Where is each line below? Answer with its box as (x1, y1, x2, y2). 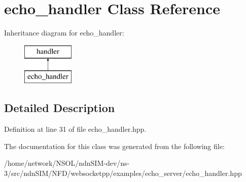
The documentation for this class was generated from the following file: (4, 140, 225, 151)
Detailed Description (4, 100, 115, 116)
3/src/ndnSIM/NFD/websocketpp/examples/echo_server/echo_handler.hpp (4, 167, 242, 178)
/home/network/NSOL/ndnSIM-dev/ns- (4, 158, 130, 168)
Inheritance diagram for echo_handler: (4, 27, 124, 38)
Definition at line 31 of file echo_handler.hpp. (4, 124, 147, 134)
